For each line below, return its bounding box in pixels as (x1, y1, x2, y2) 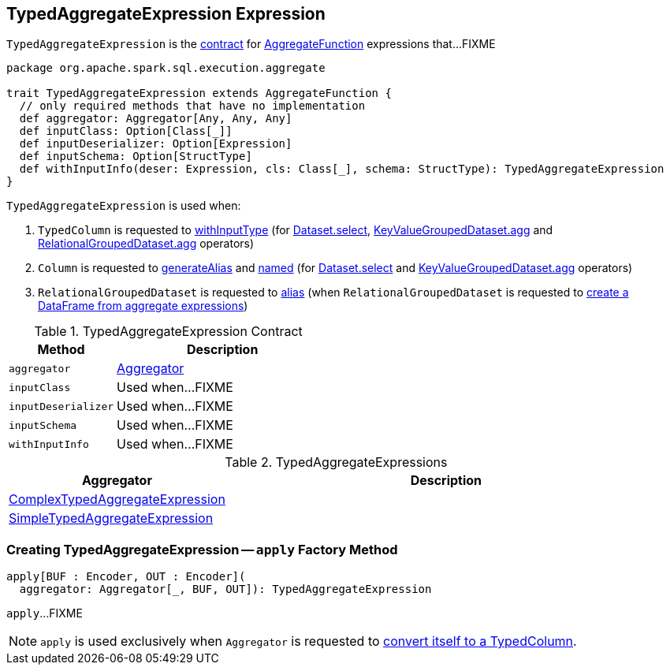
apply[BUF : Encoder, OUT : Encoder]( (6, 570, 246, 583)
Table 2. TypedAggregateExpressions (225, 454, 448, 471)
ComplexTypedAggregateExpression (9, 491, 225, 508)
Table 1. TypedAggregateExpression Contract (34, 323, 303, 340)
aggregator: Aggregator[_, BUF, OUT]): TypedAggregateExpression (19, 583, 432, 596)
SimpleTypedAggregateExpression (9, 510, 214, 527)
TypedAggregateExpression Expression (6, 4, 326, 24)
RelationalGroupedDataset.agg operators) (38, 237, 255, 251)
